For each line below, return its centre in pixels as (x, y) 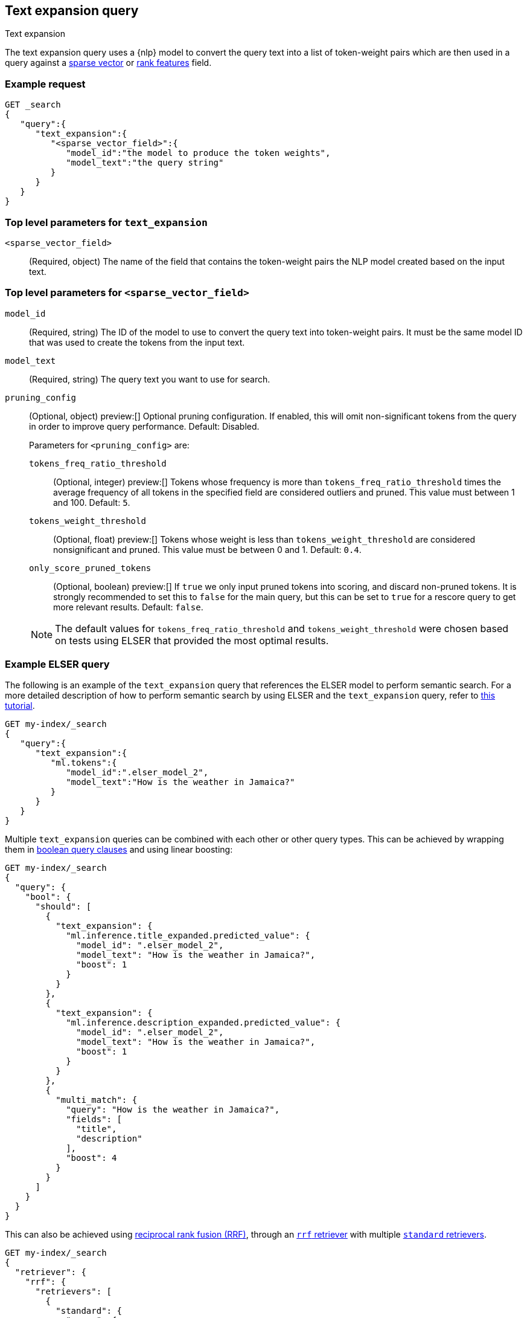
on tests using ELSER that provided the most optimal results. (192, 640)
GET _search (33, 105)
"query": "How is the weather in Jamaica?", (173, 1110)
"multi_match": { (97, 1100)
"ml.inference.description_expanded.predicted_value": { (203, 1023)
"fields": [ (94, 1119)
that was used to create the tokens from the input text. (137, 342)
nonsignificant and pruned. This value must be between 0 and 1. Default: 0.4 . (207, 549)
